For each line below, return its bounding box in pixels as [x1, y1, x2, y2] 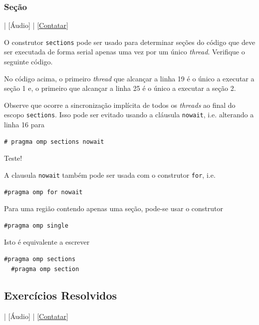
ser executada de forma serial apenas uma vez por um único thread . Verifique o [4, 46, 245, 57]
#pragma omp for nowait [4, 188, 83, 196]
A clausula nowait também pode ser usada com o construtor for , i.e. [4, 169, 216, 180]
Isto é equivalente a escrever [4, 237, 90, 247]
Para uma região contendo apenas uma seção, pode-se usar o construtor [4, 203, 224, 214]
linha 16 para [4, 119, 44, 130]
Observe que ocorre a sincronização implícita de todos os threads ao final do [4, 99, 236, 110]
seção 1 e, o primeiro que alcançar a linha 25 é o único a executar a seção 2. [4, 83, 236, 93]
